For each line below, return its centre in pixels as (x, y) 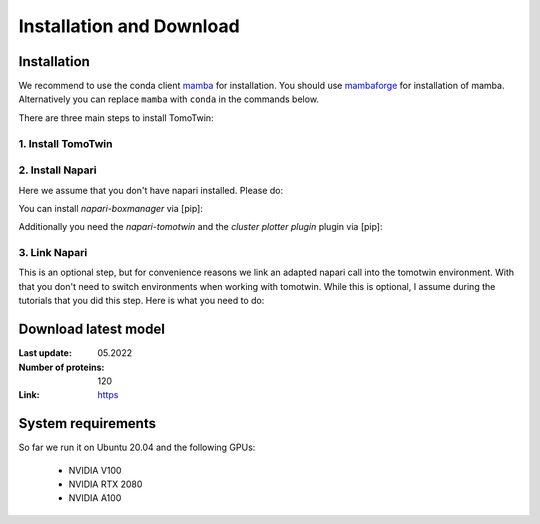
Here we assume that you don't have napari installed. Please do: (151, 190)
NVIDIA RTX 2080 (105, 484)
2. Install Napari (57, 170)
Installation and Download (129, 26)
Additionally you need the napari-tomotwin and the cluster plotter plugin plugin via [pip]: (200, 227)
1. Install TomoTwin (65, 143)
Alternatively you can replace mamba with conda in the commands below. (169, 99)
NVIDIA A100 (95, 498)
